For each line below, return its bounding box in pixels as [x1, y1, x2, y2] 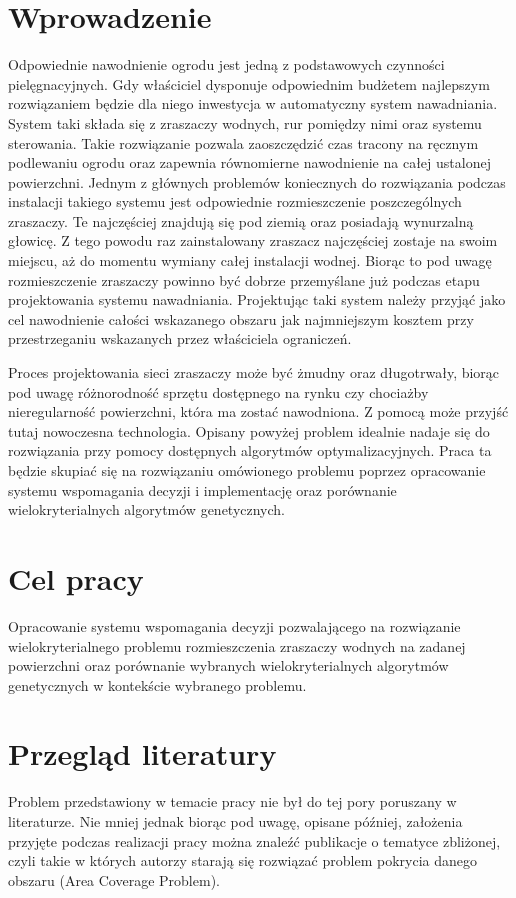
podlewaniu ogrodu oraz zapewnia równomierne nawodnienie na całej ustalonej [8, 152, 491, 173]
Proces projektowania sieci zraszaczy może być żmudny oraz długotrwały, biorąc [8, 362, 500, 383]
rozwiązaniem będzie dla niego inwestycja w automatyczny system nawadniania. [8, 93, 498, 114]
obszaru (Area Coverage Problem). [8, 869, 220, 890]
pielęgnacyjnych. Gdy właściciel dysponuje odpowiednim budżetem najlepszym [8, 73, 490, 94]
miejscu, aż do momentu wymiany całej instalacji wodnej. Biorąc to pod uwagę [8, 250, 492, 271]
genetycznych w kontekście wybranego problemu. [8, 674, 307, 695]
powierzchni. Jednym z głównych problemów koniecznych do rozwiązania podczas [8, 171, 506, 192]
